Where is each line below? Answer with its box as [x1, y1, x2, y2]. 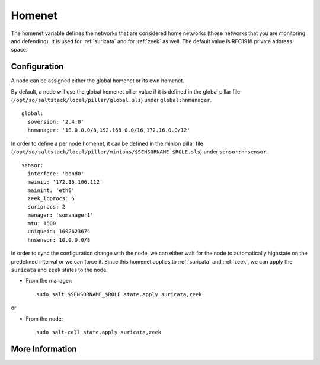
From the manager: [25, 277, 72, 284]
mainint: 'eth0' [27, 187, 75, 194]
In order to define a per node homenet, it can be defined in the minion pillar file [11, 140, 204, 147]
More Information [11, 344, 77, 354]
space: [11, 46, 28, 53]
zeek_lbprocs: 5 [27, 195, 75, 201]
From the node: [25, 315, 63, 322]
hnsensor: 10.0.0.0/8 [27, 236, 91, 243]
